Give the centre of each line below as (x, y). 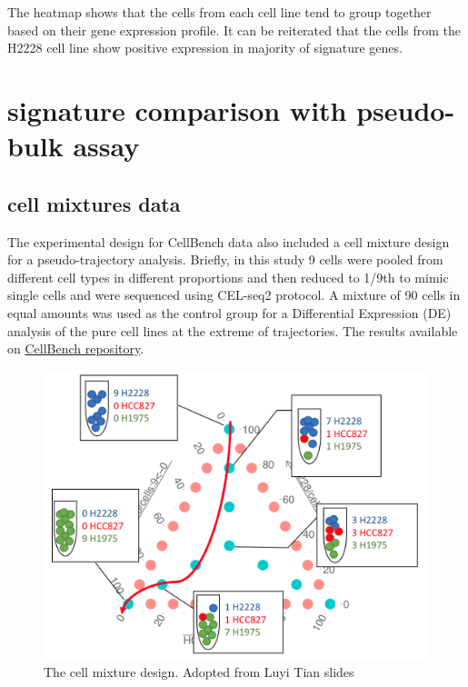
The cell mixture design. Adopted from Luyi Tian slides (199, 672)
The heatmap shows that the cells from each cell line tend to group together (219, 12)
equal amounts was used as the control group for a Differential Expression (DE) (229, 312)
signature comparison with (177, 110)
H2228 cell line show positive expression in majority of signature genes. (205, 48)
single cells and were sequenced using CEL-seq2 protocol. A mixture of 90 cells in (234, 295)
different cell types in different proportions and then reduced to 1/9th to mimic (228, 277)
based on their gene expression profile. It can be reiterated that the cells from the (234, 30)
